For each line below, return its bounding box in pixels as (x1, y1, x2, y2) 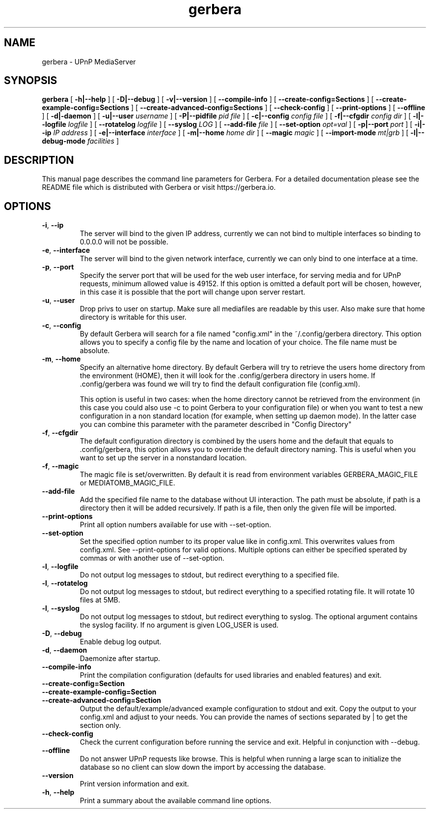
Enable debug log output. (80, 637, 161, 646)
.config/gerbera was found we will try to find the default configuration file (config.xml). (80, 380, 360, 389)
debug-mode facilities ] (42, 137, 119, 146)
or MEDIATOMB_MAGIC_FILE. (80, 479, 175, 487)
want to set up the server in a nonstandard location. (80, 453, 247, 462)
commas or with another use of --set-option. (80, 554, 225, 563)
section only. (80, 721, 121, 730)
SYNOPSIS (4, 74, 57, 87)
